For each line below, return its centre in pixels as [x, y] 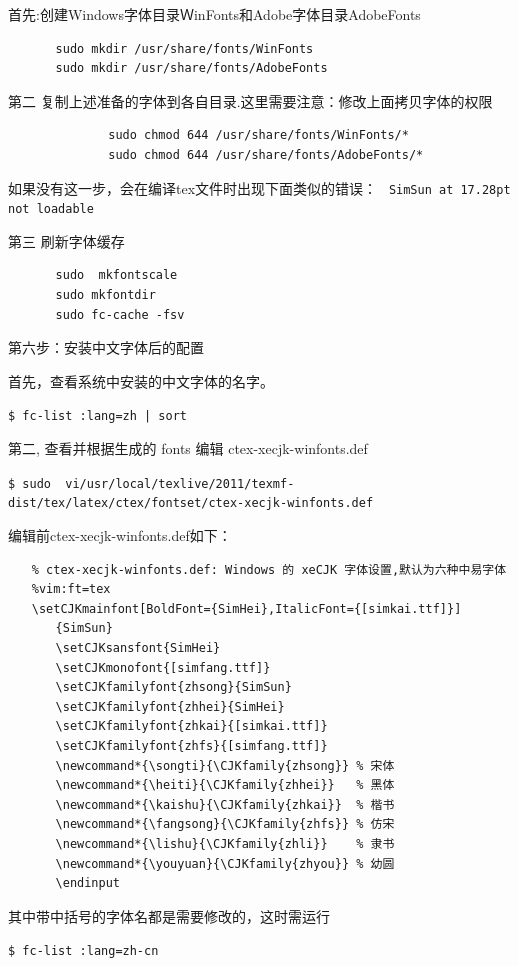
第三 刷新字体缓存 [66, 240]
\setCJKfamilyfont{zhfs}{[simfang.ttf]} [191, 745]
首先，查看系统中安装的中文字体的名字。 [141, 380]
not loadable [51, 209]
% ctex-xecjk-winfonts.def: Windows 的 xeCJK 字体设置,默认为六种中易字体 [269, 569]
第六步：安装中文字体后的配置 [106, 347]
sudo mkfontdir [105, 295]
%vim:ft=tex [71, 589]
